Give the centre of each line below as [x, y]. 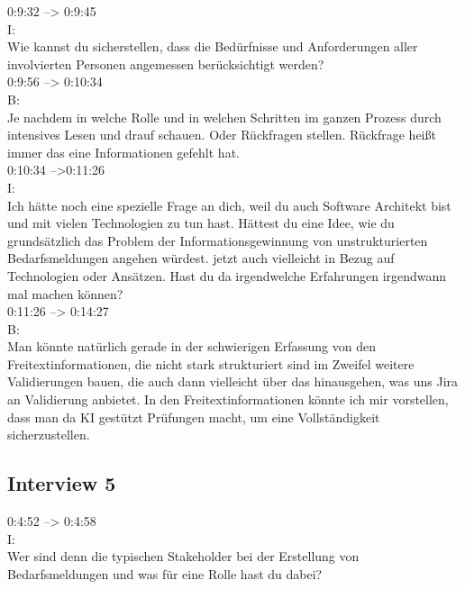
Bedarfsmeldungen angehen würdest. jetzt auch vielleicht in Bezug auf [201, 258]
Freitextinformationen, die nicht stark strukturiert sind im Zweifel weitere [211, 363]
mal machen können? [65, 293]
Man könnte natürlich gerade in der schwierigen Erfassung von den [191, 346]
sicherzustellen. [49, 435]
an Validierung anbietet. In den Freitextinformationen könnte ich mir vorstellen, [228, 399]
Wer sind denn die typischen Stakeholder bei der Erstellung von [183, 556]
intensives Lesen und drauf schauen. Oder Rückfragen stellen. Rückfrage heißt [222, 135]
